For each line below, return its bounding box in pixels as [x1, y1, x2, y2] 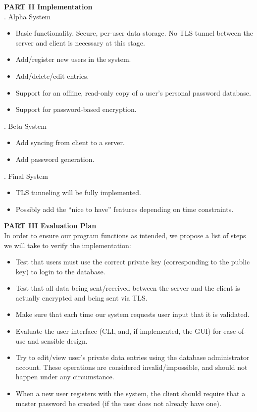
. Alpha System [4, 11, 51, 21]
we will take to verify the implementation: [4, 240, 131, 250]
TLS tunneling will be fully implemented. [15, 187, 141, 198]
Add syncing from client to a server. [15, 137, 125, 148]
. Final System [4, 170, 48, 181]
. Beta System [4, 120, 47, 131]
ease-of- [223, 326, 246, 336]
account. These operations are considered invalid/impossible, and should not [15, 361, 248, 372]
